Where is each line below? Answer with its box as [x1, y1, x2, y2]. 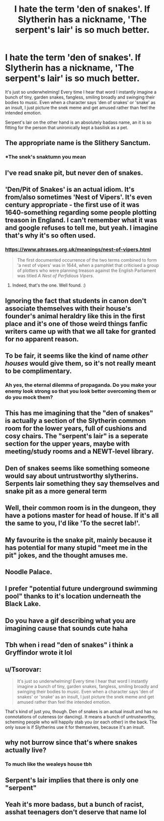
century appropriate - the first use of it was [5, 201, 140, 209]
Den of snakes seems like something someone [5, 464, 150, 472]
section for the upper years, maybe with [5, 440, 130, 448]
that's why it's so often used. [5, 232, 96, 240]
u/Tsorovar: [5, 665, 42, 673]
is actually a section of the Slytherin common [5, 417, 146, 425]
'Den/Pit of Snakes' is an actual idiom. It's [5, 185, 135, 194]
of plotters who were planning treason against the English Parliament [17, 267, 157, 273]
